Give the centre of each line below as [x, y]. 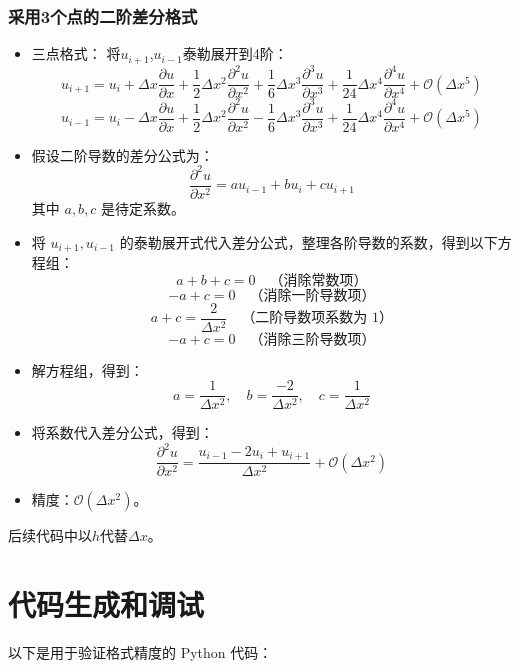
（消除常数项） [318, 280]
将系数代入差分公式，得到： [122, 432]
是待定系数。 [143, 207]
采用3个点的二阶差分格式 [103, 15]
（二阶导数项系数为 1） [317, 318]
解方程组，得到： [87, 369]
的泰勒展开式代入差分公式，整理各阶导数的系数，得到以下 [308, 241]
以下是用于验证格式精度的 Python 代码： [140, 652]
